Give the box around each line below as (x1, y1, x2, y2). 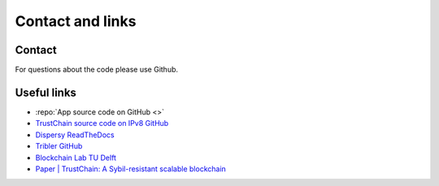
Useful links (15, 85, 77, 99)
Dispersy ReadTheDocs (35, 130, 115, 140)
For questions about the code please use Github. (15, 65, 179, 75)
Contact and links (15, 12, 137, 30)
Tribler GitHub (35, 141, 83, 151)
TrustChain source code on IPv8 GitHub (35, 119, 169, 128)
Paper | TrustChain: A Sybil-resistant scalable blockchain (35, 163, 227, 174)
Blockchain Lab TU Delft (35, 153, 117, 162)
